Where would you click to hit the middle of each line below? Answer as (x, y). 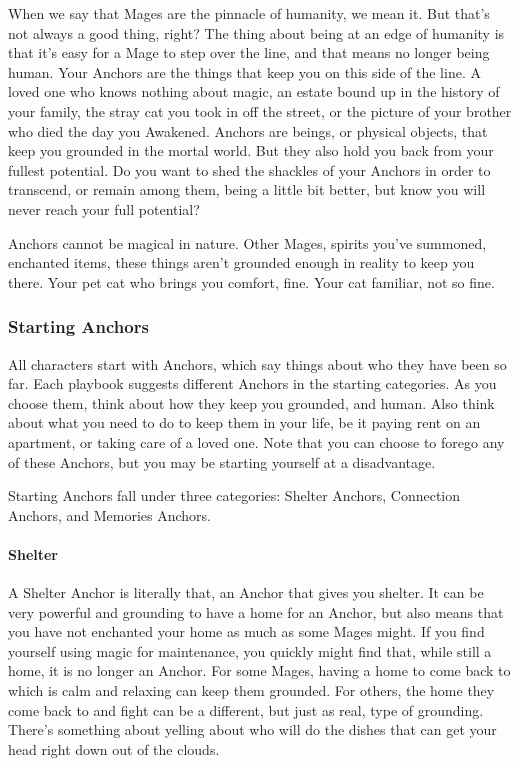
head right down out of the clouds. (114, 748)
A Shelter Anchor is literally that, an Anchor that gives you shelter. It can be (246, 592)
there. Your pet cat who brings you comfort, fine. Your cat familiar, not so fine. (251, 281)
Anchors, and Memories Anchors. (109, 514)
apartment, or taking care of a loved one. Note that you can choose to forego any (256, 441)
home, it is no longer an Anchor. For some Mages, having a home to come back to (259, 670)
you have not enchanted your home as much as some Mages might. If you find (246, 631)
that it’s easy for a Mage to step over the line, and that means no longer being (249, 52)
